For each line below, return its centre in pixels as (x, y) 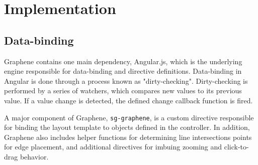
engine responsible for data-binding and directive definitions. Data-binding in (123, 71)
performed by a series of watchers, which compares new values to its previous (123, 91)
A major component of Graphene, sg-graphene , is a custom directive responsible (129, 117)
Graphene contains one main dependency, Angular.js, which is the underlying (123, 61)
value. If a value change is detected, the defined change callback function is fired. (128, 100)
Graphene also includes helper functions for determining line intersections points (128, 137)
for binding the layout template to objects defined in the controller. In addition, (127, 127)
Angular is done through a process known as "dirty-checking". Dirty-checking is (126, 80)
